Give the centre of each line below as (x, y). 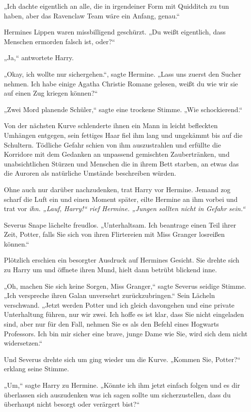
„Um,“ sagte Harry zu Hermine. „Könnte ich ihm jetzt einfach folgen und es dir (122, 385)
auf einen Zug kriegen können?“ (51, 93)
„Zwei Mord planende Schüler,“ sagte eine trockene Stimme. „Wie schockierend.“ (123, 109)
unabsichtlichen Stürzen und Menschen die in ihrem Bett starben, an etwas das (121, 163)
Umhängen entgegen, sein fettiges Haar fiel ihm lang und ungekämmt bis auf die (123, 135)
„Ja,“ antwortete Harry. (39, 58)
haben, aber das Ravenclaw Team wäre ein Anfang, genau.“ (92, 15)
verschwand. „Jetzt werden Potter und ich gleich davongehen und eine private (119, 305)
